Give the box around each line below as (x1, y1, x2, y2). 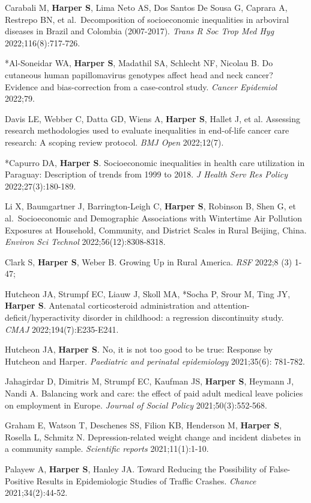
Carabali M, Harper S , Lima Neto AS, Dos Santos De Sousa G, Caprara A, (5, 1, 288, 13)
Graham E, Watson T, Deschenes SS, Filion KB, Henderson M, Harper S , (5, 419, 282, 431)
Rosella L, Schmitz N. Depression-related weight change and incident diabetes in (5, 430, 301, 443)
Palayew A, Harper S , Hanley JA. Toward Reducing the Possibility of (5, 463, 267, 475)
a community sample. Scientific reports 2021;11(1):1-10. (5, 442, 209, 455)
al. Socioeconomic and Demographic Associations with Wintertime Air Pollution (5, 211, 303, 224)
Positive (5, 474, 34, 487)
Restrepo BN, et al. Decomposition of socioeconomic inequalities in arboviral (5, 13, 289, 25)
